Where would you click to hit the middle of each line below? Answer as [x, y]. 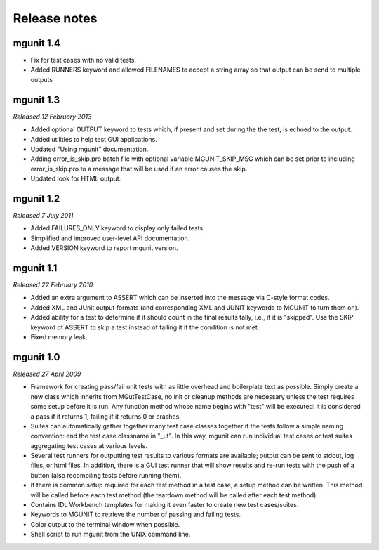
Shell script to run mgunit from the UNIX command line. [111, 535]
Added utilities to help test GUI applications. [94, 139]
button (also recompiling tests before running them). [106, 475]
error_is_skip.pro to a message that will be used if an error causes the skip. [139, 169]
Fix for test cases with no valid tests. [84, 60]
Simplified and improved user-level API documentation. [110, 238]
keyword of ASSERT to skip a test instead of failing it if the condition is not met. [145, 327]
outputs [41, 79]
